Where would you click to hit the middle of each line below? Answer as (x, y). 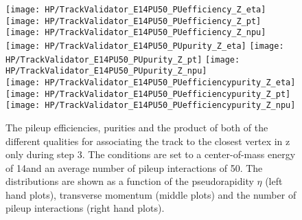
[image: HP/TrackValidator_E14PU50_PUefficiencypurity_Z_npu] (151, 106)
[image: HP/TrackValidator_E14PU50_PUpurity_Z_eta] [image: (145, 46)
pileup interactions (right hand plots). (85, 208)
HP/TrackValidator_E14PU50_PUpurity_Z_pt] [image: (123, 59)
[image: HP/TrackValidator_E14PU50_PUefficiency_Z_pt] (133, 21)
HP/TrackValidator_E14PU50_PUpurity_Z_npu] (106, 71)
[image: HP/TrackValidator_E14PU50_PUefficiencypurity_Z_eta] (151, 82)
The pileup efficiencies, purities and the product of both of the (137, 127)
